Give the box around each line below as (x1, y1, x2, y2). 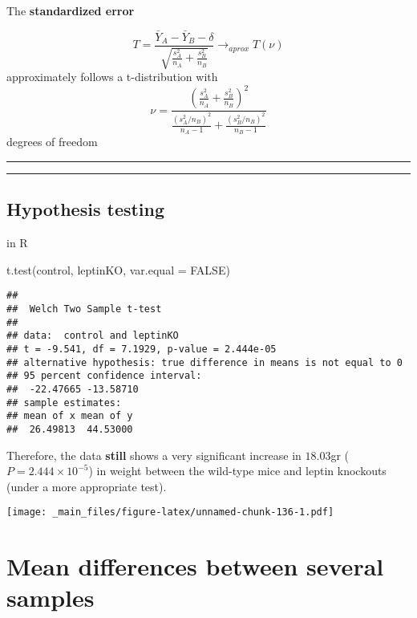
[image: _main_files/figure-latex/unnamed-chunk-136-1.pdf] (6, 506, 334, 518)
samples (6, 581, 95, 614)
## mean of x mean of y (6, 410, 133, 422)
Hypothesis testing (6, 197, 165, 222)
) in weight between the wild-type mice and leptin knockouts (88, 462, 387, 479)
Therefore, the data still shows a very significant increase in (6, 446, 302, 463)
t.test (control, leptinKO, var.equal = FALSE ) (6, 261, 230, 278)
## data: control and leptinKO (6, 330, 179, 342)
